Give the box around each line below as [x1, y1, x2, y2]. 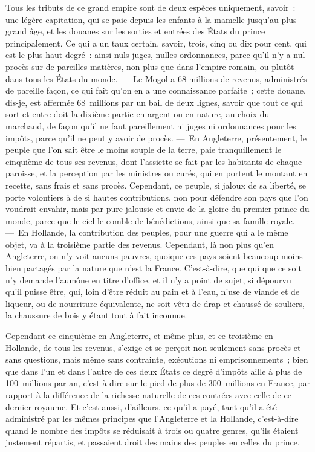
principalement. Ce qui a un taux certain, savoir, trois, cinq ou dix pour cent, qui [5, 36, 307, 49]
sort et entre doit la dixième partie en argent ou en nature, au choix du [5, 108, 270, 120]
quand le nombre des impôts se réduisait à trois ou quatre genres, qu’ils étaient [5, 424, 299, 436]
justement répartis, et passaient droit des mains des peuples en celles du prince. [5, 436, 300, 448]
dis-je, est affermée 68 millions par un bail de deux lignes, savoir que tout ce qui [5, 95, 304, 108]
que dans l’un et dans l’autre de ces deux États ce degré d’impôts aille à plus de [5, 364, 302, 377]
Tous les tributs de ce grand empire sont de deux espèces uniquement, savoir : [5, 1, 296, 13]
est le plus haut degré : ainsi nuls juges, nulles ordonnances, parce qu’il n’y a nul [5, 48, 305, 61]
